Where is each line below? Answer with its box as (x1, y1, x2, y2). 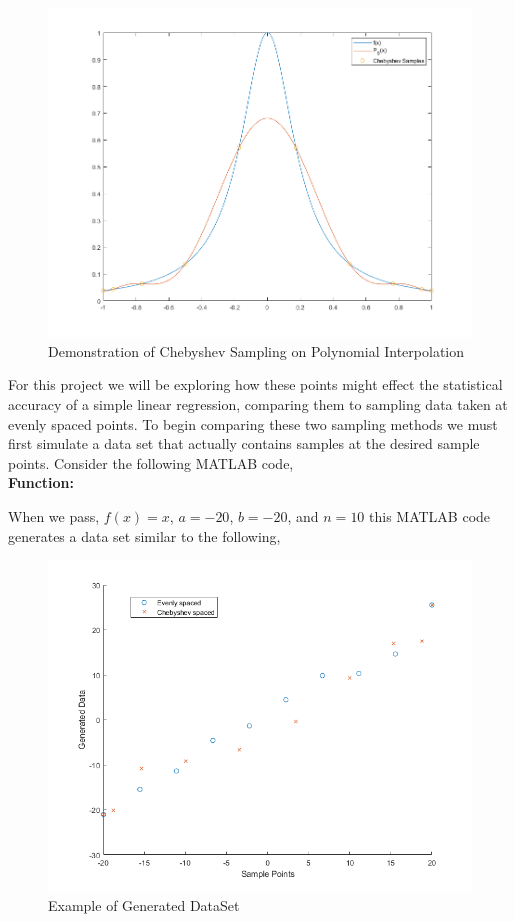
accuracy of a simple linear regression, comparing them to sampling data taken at (8, 394, 508, 415)
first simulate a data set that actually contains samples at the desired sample (8, 433, 480, 454)
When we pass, (8, 506, 100, 526)
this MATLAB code (369, 506, 491, 526)
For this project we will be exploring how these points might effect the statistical (8, 374, 503, 395)
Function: (8, 472, 75, 493)
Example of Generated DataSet (48, 894, 240, 915)
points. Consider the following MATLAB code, (8, 452, 294, 473)
